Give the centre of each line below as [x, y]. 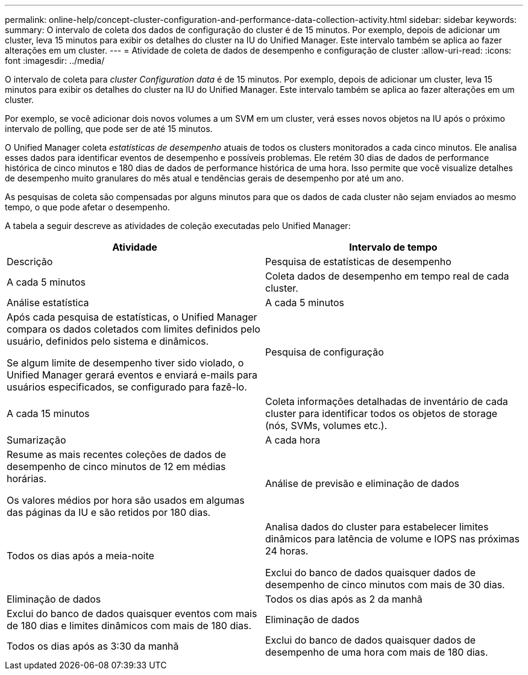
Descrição [30, 262]
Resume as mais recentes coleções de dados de [117, 454]
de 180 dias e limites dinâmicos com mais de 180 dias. [129, 626]
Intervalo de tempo [393, 247]
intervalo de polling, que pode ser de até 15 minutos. [109, 129]
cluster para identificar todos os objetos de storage [382, 413]
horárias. [27, 479]
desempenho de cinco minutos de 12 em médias [116, 466]
